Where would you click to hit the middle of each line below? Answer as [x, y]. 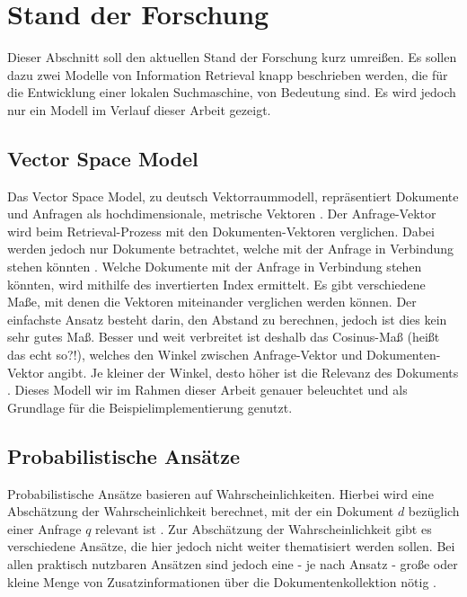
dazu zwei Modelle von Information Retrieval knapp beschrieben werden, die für [228, 74]
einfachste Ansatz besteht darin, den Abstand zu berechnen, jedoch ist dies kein [227, 319]
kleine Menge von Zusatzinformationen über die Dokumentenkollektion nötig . [222, 581]
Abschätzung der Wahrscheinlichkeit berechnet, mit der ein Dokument [201, 511]
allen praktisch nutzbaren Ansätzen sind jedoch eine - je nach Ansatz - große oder [233, 564]
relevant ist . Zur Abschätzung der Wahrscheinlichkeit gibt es [264, 528]
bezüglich [434, 511]
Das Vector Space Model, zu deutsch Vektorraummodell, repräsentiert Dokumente [233, 196]
